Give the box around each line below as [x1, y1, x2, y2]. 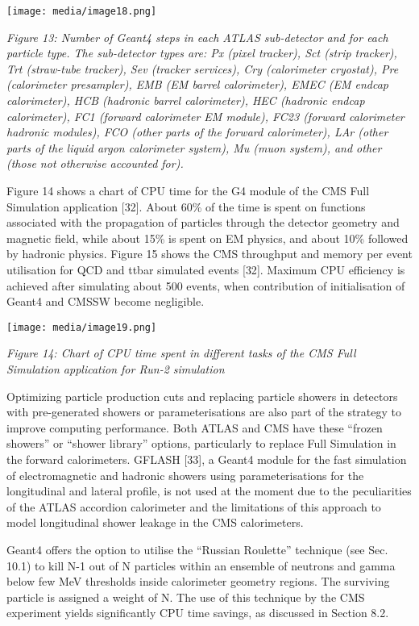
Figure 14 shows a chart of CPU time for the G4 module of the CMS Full [6, 182, 370, 198]
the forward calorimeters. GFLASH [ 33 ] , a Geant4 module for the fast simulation [6, 450, 407, 467]
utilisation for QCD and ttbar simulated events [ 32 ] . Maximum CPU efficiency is [6, 261, 405, 278]
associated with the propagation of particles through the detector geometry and [6, 214, 400, 231]
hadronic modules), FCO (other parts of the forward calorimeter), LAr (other [6, 123, 388, 140]
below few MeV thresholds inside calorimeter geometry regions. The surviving [6, 573, 390, 590]
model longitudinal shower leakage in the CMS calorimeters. [6, 514, 304, 531]
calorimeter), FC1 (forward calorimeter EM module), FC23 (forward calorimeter [6, 107, 404, 124]
